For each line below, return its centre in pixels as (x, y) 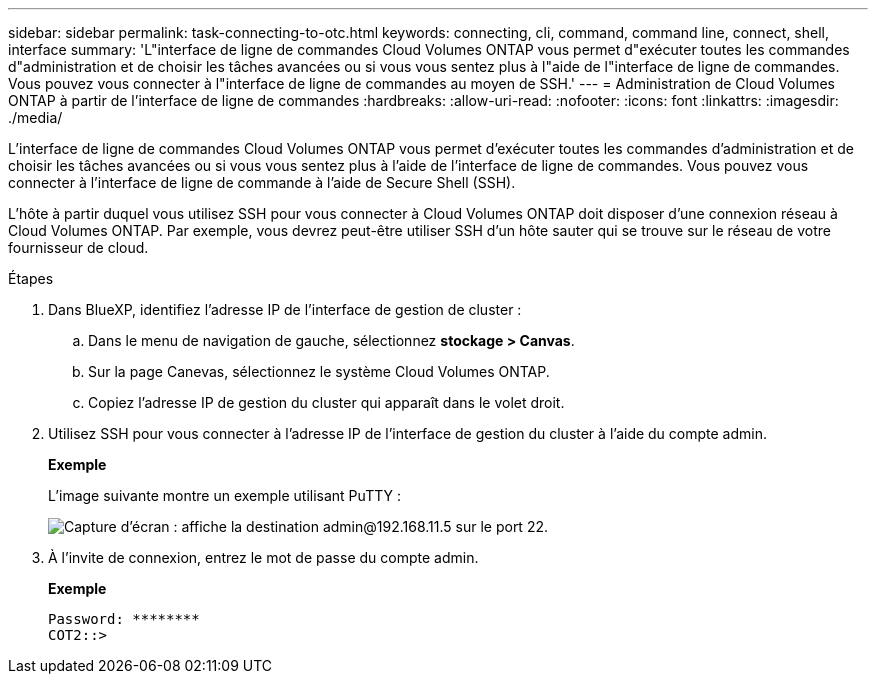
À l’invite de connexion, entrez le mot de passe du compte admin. (263, 557)
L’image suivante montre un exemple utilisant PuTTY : (224, 495)
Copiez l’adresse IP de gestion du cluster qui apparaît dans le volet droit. (326, 402)
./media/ (35, 117)
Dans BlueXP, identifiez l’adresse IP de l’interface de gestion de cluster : (285, 309)
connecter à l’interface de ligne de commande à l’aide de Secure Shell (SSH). (262, 182)
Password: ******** (124, 619)
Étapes (31, 278)
